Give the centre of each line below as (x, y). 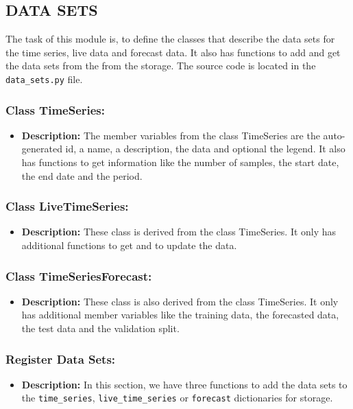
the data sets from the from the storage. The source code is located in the (161, 66)
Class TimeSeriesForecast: (79, 276)
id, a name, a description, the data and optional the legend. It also (205, 149)
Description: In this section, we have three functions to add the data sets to (184, 384)
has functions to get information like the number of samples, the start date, (180, 162)
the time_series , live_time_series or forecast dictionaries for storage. (177, 398)
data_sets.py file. (44, 79)
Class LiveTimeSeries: (67, 206)
